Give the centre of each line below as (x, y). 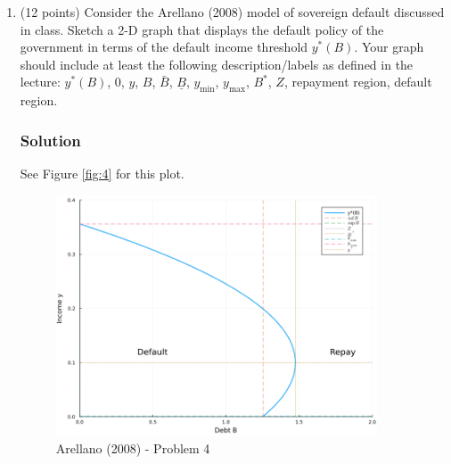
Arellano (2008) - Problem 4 (133, 448)
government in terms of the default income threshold (164, 47)
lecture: (40, 82)
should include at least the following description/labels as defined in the (217, 64)
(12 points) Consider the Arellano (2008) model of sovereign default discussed (232, 12)
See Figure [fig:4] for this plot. (102, 173)
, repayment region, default (358, 82)
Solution (50, 140)
